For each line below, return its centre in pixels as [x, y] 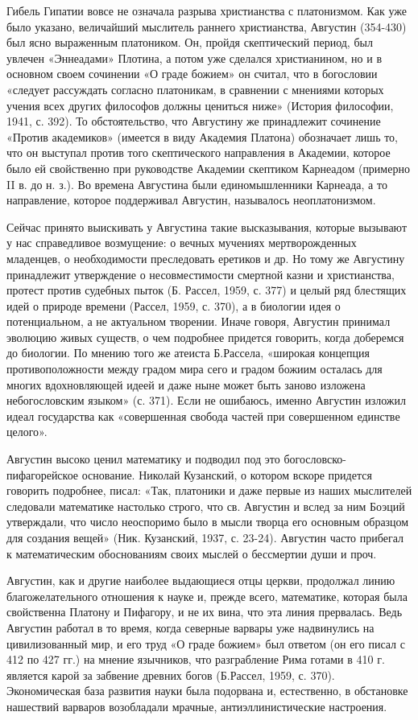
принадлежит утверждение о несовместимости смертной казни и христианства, [201, 274]
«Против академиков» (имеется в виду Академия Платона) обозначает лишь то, [203, 136]
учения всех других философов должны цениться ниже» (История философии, [200, 105]
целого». [27, 432]
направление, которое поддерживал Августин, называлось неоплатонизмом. [191, 200]
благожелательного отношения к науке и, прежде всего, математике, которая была [207, 596]
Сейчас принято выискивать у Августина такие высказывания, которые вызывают [207, 226]
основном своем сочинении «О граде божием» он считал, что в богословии [192, 74]
